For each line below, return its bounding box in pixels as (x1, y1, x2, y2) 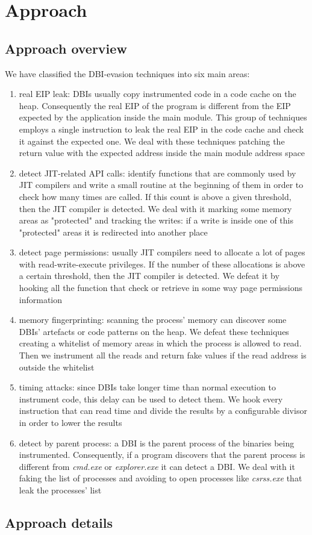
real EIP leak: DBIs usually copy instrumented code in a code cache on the (19, 87, 296, 100)
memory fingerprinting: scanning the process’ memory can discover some (19, 313, 287, 326)
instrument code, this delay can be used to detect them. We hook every (19, 392, 283, 405)
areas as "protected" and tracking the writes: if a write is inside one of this (19, 214, 294, 227)
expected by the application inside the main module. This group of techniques (19, 111, 307, 124)
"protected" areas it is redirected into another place (19, 225, 208, 238)
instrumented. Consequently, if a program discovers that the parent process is (19, 448, 305, 461)
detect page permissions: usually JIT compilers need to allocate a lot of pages (19, 246, 305, 258)
